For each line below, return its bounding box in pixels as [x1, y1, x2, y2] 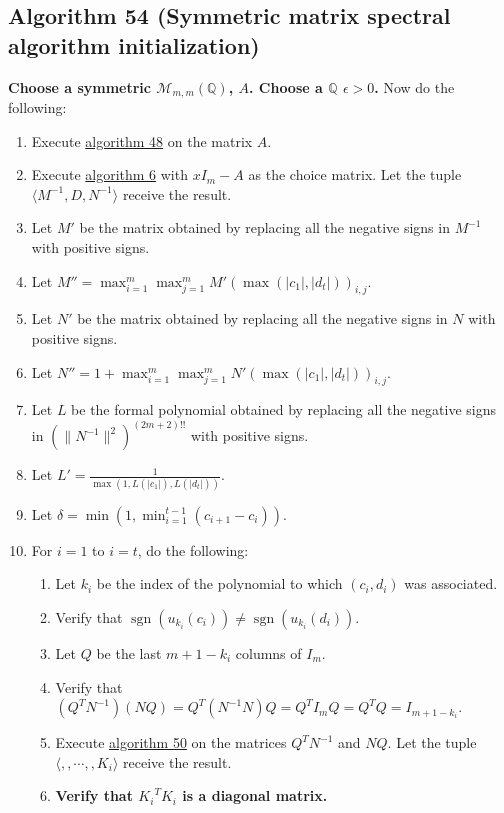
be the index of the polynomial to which [96, 573, 343, 594]
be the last [96, 642, 162, 663]
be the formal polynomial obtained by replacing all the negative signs [71, 399, 497, 420]
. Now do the [374, 76, 455, 97]
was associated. [404, 573, 498, 594]
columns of [235, 642, 302, 663]
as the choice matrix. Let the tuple [248, 164, 462, 185]
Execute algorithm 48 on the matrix [31, 130, 253, 151]
